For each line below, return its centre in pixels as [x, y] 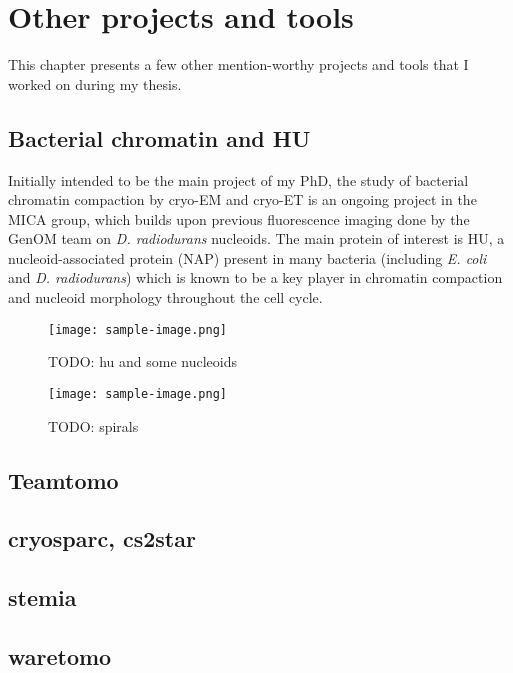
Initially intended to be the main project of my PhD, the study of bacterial [238, 179]
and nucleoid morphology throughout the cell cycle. [165, 297]
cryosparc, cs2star [102, 538]
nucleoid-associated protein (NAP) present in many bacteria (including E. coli [247, 257]
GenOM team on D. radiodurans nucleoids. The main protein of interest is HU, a [256, 238]
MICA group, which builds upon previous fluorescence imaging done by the [239, 218]
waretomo [60, 655]
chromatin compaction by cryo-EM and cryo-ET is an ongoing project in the [242, 199]
